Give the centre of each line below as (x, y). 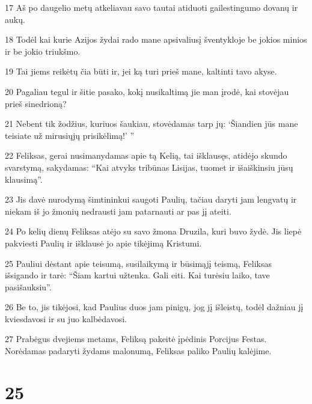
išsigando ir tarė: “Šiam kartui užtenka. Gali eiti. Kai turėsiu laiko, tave (137, 275)
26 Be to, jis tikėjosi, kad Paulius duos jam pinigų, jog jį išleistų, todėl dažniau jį (154, 307)
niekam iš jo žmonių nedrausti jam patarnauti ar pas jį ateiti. (118, 211)
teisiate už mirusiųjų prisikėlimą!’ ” (69, 135)
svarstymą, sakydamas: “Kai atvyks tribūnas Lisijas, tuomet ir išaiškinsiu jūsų (149, 167)
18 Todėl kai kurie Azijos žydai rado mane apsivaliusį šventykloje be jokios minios (156, 39)
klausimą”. (24, 179)
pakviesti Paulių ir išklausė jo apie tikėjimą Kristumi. (103, 243)
